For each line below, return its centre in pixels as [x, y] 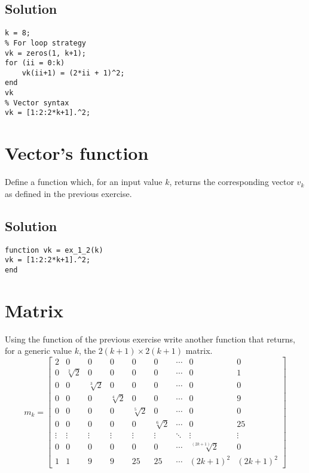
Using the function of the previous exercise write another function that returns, [150, 339]
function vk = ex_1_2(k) [54, 250]
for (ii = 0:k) [35, 63]
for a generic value [39, 351]
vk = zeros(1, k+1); [46, 53]
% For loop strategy [46, 43]
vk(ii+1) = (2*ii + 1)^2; [73, 73]
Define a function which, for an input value [84, 182]
